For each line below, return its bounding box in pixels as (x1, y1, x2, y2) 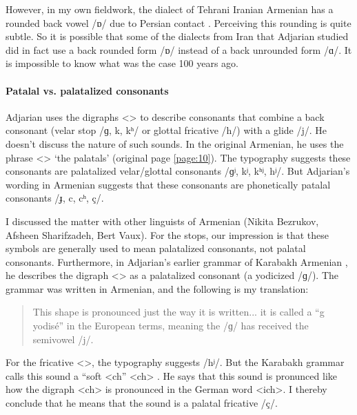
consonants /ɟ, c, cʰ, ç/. (6, 191, 104, 205)
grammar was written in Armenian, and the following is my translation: (6, 281, 309, 296)
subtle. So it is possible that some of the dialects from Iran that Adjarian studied (6, 29, 349, 44)
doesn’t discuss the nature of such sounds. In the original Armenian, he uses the (6, 136, 344, 151)
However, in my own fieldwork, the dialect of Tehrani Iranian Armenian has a (6, 2, 334, 16)
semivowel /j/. (32, 331, 94, 346)
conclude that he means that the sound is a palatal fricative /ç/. (6, 396, 278, 410)
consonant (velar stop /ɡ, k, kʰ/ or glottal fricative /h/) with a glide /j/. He (6, 123, 327, 137)
